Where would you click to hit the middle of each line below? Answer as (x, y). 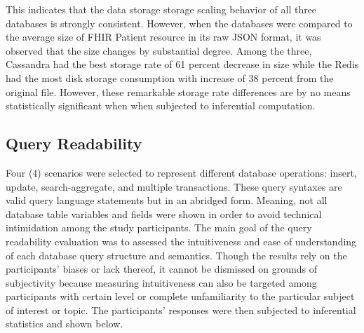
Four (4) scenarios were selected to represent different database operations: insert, (181, 172)
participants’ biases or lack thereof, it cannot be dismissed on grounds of (162, 269)
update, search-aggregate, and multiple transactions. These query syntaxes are (174, 186)
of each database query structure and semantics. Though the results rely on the (176, 255)
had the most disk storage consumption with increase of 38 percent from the (170, 77)
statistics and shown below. (65, 324)
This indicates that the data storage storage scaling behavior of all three (161, 9)
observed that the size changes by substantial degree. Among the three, (159, 50)
